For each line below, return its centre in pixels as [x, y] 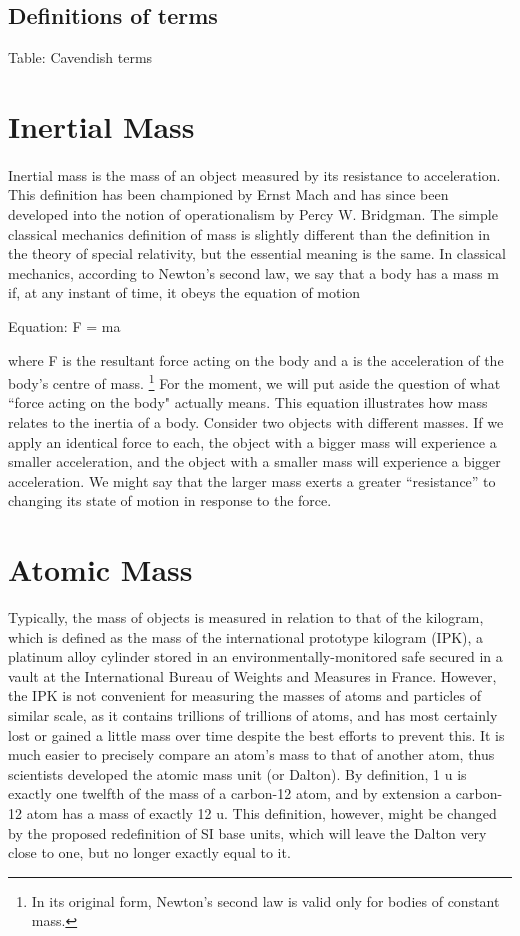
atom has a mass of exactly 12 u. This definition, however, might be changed [261, 812]
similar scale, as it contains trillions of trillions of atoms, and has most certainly [253, 715]
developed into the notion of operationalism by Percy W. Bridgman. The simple [253, 213]
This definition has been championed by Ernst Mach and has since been [228, 194]
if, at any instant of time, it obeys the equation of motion [184, 292]
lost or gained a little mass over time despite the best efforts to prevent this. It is [256, 734]
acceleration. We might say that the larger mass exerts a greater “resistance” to [252, 480]
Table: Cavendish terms [80, 57]
